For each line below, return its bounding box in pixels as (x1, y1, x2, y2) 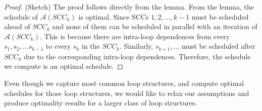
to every (45, 41, 71, 51)
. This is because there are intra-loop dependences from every (39, 31, 230, 41)
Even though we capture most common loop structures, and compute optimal (4, 78, 244, 88)
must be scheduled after (181, 41, 255, 51)
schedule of (4, 11, 38, 22)
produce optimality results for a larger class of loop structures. (4, 97, 197, 108)
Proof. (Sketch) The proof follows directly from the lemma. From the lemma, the (4, 2, 254, 12)
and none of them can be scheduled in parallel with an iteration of (52, 21, 257, 32)
